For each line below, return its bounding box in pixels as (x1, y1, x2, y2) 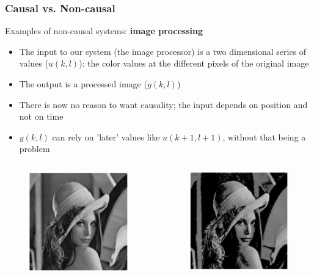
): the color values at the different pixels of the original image (79, 57, 309, 70)
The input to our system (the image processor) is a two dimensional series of (19, 45, 307, 57)
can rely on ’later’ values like (52, 130, 160, 143)
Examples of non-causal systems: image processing (5, 24, 203, 37)
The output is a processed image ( (19, 78, 147, 90)
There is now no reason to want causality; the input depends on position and (19, 98, 308, 111)
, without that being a (222, 130, 306, 143)
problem (19, 142, 50, 155)
